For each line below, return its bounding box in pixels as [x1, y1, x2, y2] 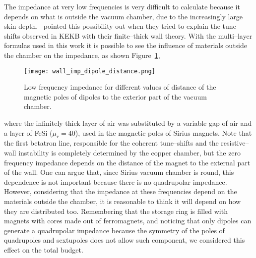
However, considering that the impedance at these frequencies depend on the [4, 186, 237, 197]
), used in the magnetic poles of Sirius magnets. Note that [75, 127, 252, 138]
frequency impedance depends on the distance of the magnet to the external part [4, 157, 251, 167]
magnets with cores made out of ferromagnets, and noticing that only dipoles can [4, 215, 252, 226]
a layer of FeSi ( [4, 127, 53, 138]
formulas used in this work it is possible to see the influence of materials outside [4, 40, 247, 51]
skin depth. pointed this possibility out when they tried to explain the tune [4, 21, 236, 31]
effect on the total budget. [4, 244, 83, 255]
